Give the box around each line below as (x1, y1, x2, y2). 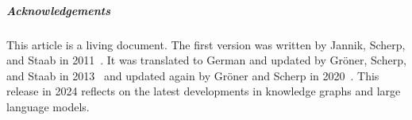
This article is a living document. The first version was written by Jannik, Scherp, (6, 36, 406, 52)
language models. (6, 98, 90, 114)
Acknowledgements (6, 2, 111, 18)
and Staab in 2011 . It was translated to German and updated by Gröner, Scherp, (6, 52, 406, 68)
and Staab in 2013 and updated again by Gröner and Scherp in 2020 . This (6, 67, 379, 83)
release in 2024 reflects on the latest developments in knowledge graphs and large (6, 83, 401, 99)
